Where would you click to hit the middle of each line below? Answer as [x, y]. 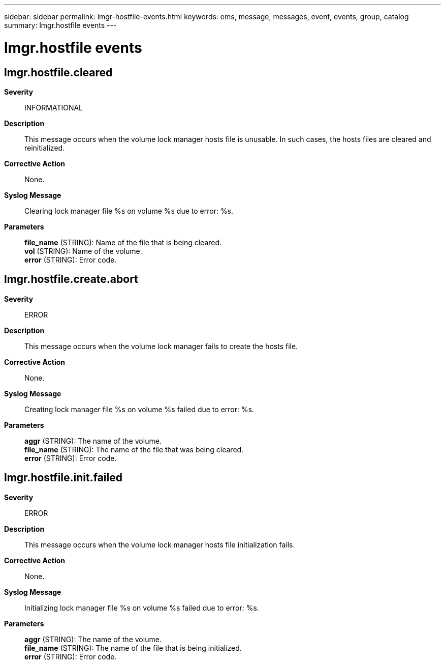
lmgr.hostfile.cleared [58, 72]
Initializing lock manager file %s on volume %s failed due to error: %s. [142, 608]
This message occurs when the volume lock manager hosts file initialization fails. [160, 544]
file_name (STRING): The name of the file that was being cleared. [134, 449]
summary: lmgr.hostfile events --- [60, 25]
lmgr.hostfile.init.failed [63, 478]
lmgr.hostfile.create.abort [71, 279]
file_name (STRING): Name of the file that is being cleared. [123, 242]
